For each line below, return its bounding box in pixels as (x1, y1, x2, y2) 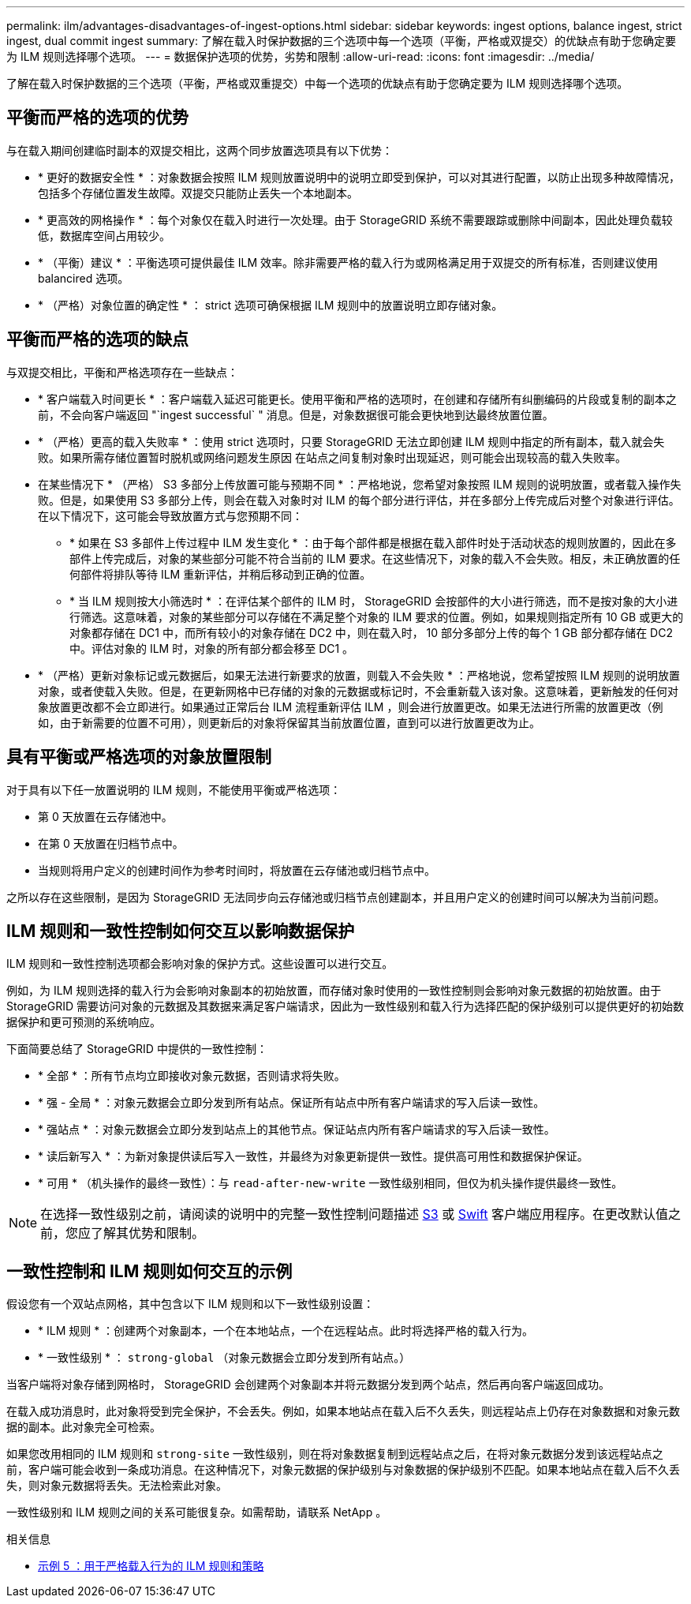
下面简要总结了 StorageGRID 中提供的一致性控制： (6, 1042, 267, 1056)
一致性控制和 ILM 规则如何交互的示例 (6, 1261, 293, 1281)
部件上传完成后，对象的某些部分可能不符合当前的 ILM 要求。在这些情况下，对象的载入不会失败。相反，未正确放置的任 (69, 551, 681, 565)
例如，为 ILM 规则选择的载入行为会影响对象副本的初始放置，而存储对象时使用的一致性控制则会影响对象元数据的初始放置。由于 (6, 984, 662, 998)
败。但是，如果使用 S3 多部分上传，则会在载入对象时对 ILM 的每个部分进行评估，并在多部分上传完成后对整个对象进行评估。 (38, 493, 680, 507)
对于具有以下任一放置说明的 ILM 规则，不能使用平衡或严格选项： (6, 782, 342, 796)
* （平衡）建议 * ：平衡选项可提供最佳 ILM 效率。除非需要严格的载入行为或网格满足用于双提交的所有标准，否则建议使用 (38, 255, 659, 269)
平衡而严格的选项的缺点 (6, 329, 189, 350)
